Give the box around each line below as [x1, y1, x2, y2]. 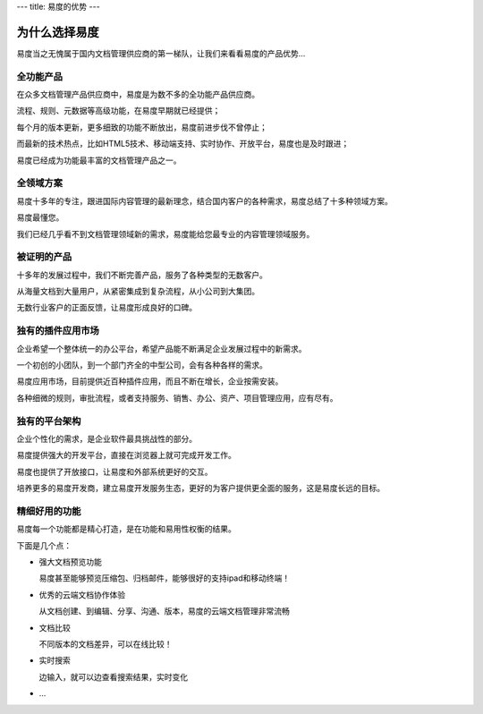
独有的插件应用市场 [16, 325, 100, 337]
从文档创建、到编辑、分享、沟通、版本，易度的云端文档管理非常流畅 [38, 606, 290, 616]
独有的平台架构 [16, 414, 81, 427]
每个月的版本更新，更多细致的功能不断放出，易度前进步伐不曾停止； [16, 122, 267, 132]
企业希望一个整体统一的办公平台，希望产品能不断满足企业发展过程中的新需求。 [16, 343, 307, 353]
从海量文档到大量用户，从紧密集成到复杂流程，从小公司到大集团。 [16, 286, 259, 297]
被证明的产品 [16, 251, 72, 263]
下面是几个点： [16, 540, 72, 550]
